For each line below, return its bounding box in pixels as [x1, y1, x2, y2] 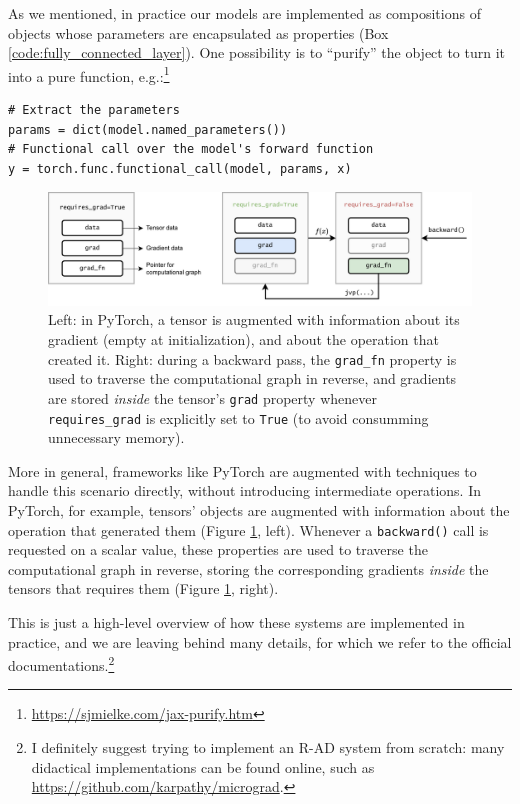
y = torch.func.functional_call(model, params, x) [8, 161, 352, 176]
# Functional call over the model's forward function [8, 142, 374, 157]
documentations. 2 [8, 652, 115, 675]
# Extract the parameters [8, 103, 180, 118]
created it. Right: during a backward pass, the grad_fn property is [48, 348, 457, 369]
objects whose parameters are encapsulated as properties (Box [8, 22, 389, 43]
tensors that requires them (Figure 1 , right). [8, 578, 279, 599]
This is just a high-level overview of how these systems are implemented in [8, 612, 465, 633]
